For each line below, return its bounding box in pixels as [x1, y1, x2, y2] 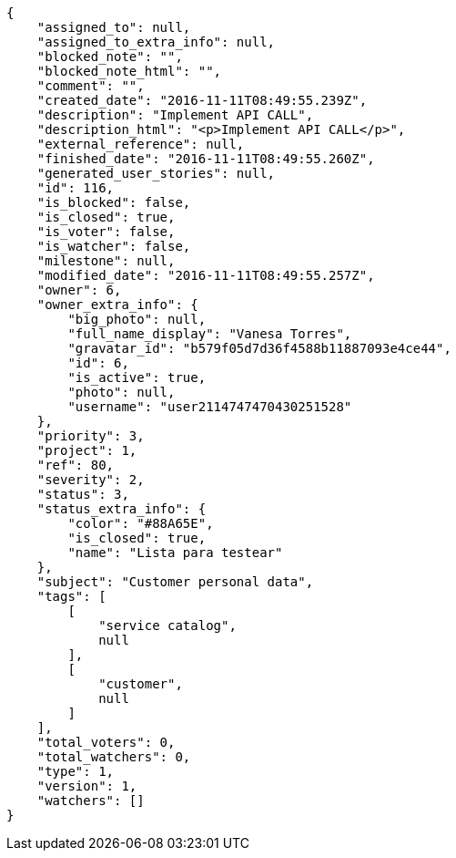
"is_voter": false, [36, 224, 176, 239]
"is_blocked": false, [36, 195, 191, 210]
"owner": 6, [36, 283, 122, 297]
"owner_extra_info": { [36, 297, 198, 312]
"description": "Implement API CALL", [36, 108, 314, 122]
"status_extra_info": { [36, 501, 207, 516]
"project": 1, [36, 443, 137, 458]
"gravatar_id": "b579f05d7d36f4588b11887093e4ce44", [67, 341, 451, 356]
